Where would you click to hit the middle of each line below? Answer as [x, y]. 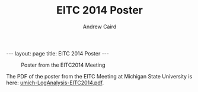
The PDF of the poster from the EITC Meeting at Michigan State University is [99, 76]
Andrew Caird [100, 27]
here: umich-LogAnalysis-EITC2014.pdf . [55, 83]
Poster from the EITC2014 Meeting [63, 65]
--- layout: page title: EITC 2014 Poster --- [58, 53]
